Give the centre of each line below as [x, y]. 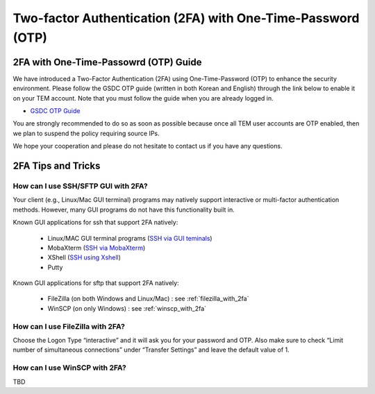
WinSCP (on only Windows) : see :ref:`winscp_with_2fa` [127, 308]
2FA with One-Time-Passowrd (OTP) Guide [107, 62]
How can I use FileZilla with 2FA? [69, 326]
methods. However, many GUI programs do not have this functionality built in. [124, 209]
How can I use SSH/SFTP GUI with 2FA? [81, 186]
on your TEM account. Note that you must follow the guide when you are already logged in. [143, 98]
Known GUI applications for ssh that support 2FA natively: [95, 223]
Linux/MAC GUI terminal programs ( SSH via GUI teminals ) [130, 238]
